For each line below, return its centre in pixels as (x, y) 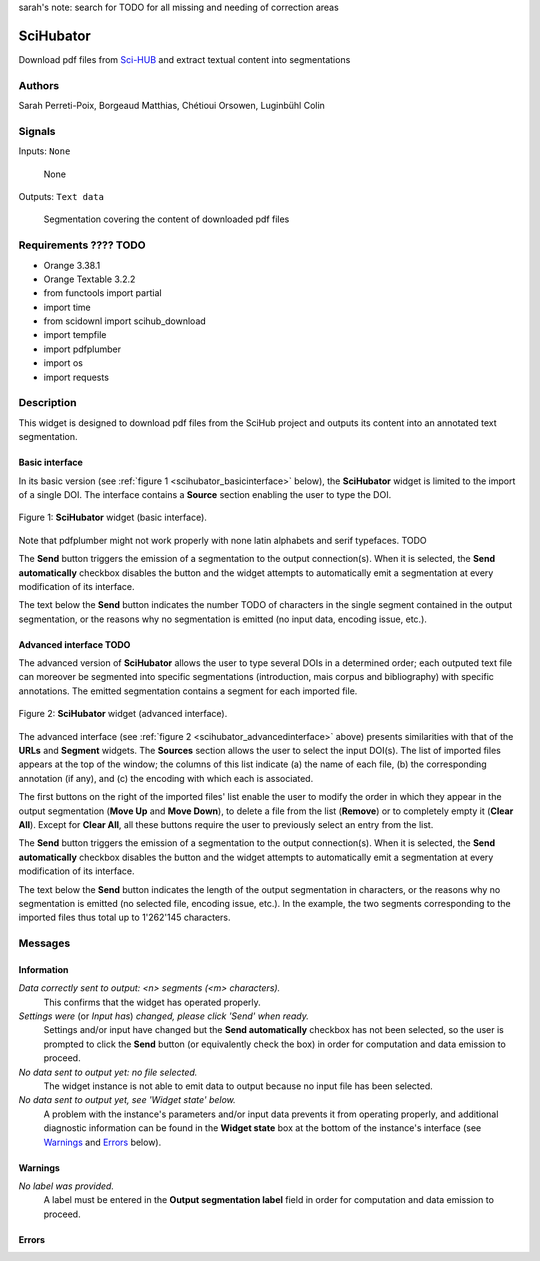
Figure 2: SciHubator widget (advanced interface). (123, 714)
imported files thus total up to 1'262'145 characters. (124, 917)
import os (63, 363)
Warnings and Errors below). (102, 1142)
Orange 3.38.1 (72, 265)
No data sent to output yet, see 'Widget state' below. (127, 1100)
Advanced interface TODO (74, 644)
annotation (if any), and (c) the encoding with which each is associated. (166, 778)
